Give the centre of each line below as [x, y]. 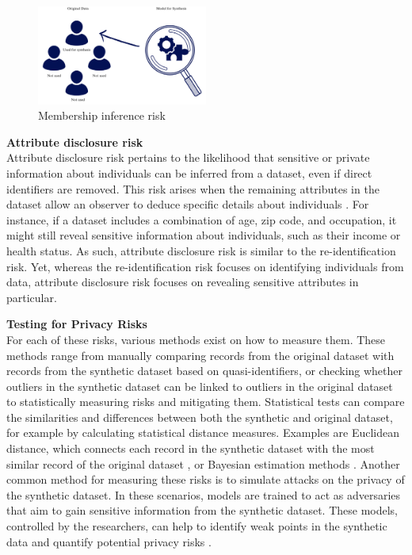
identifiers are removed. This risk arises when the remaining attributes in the [193, 188]
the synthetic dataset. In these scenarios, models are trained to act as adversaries [204, 494]
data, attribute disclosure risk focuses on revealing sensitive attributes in [183, 282]
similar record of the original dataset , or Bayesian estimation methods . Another [203, 463]
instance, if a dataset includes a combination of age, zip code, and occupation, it [202, 219]
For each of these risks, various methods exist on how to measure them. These [196, 339]
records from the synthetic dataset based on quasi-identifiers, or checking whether [205, 371]
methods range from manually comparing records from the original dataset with [200, 355]
